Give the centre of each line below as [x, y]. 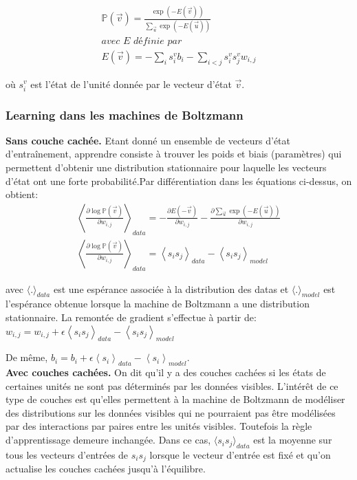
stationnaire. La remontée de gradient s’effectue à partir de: [131, 317]
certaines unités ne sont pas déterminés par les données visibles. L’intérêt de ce [172, 385]
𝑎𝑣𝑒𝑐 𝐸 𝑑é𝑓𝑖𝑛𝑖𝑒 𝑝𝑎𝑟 [142, 41]
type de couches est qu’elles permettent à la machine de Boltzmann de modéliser [175, 399]
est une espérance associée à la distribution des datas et [171, 288]
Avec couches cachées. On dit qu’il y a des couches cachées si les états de [166, 372]
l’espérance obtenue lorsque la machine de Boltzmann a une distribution [158, 304]
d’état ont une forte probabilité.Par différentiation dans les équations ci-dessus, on [179, 181]
